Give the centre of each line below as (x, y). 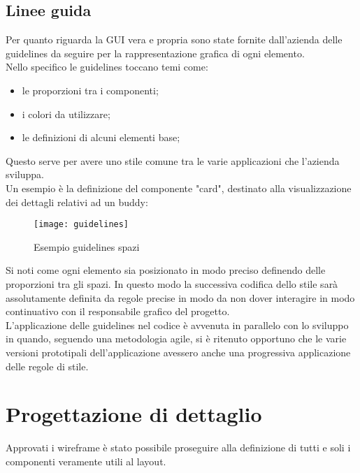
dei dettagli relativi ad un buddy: (77, 202)
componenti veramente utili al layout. (86, 461)
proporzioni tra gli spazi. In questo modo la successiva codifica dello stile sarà (172, 283)
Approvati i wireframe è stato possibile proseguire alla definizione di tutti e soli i (178, 447)
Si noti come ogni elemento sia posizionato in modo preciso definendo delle (166, 270)
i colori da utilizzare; (66, 114)
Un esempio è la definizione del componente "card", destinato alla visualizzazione (179, 188)
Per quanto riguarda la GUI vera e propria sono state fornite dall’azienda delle (174, 39)
